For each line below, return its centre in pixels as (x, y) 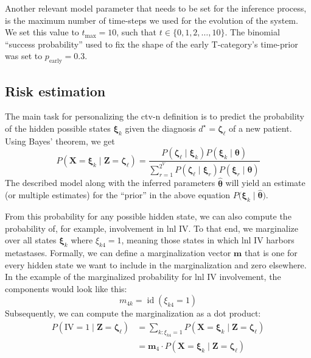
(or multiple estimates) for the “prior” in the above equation (118, 195)
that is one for (271, 253)
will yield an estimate (265, 183)
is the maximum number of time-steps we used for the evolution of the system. (152, 20)
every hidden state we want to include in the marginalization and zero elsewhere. (156, 264)
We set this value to (42, 32)
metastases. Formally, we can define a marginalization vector (118, 253)
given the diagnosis (160, 128)
